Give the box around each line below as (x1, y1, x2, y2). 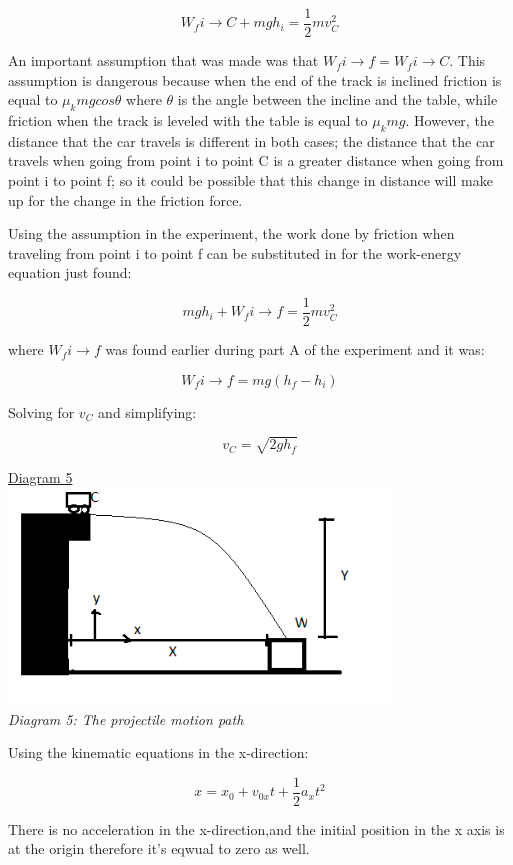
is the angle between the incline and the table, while (177, 89, 498, 110)
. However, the (405, 110, 494, 131)
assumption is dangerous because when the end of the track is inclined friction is (8, 69, 502, 90)
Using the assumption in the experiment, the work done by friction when (8, 223, 455, 244)
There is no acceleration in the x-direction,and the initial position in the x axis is (8, 818, 505, 839)
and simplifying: (98, 401, 197, 422)
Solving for (8, 401, 75, 422)
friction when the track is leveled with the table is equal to (8, 110, 368, 131)
